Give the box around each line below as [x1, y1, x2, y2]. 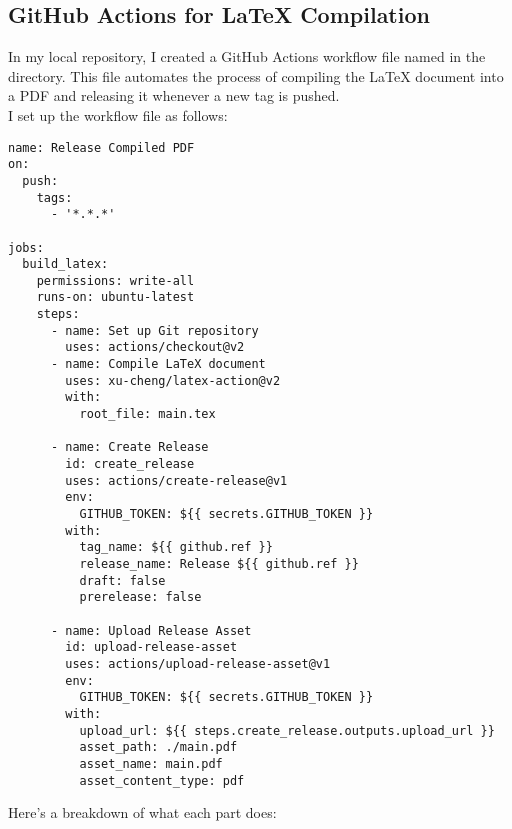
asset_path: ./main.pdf [79, 740, 238, 755]
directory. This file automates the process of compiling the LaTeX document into [8, 65, 504, 86]
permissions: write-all [36, 273, 195, 288]
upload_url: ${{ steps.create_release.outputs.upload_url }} [79, 723, 495, 738]
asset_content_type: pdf [79, 773, 245, 788]
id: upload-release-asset [65, 640, 238, 655]
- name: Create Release [50, 440, 209, 455]
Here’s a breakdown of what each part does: [8, 802, 277, 823]
